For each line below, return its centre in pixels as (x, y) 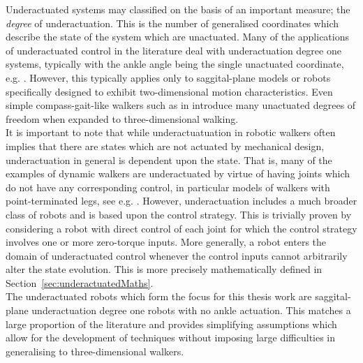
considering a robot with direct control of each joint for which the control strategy (181, 228)
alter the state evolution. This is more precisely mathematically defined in (164, 269)
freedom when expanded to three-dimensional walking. (122, 118)
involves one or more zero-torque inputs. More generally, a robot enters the (166, 242)
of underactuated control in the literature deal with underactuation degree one (173, 50)
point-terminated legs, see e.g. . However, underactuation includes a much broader (181, 201)
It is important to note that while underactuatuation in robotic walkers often (171, 132)
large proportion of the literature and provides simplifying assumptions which (171, 324)
